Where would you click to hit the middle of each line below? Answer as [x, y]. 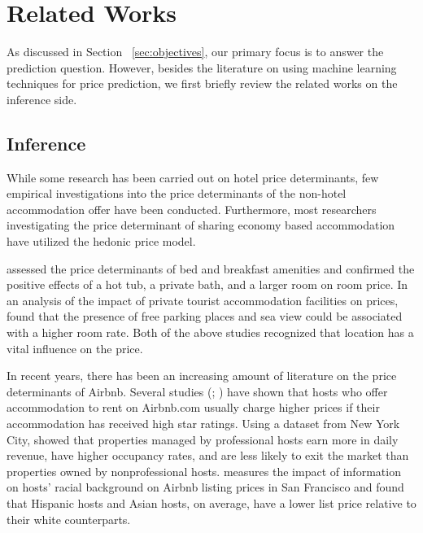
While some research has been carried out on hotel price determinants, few [193, 177]
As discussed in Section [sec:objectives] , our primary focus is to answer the [195, 52]
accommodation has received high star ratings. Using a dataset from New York [203, 424]
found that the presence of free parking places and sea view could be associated [205, 316]
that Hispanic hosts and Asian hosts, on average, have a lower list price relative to [211, 502]
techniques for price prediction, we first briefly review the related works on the [202, 83]
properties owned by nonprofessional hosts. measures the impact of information [204, 471]
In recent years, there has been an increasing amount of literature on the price [202, 376]
